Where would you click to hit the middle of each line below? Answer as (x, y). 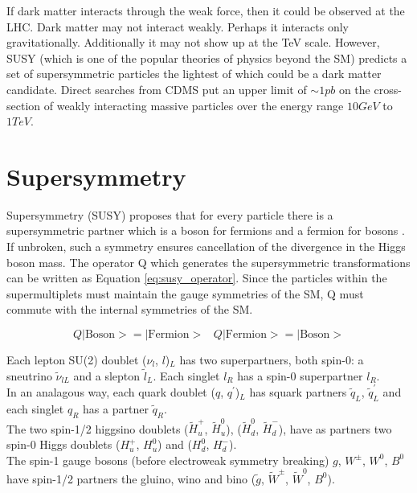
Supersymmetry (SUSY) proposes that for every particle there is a (170, 214)
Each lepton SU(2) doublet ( (77, 360)
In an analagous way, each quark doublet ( (111, 392)
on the (354, 89)
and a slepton (107, 375)
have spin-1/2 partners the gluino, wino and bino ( (131, 478)
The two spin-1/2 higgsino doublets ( (98, 428)
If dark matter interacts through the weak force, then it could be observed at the (206, 10)
